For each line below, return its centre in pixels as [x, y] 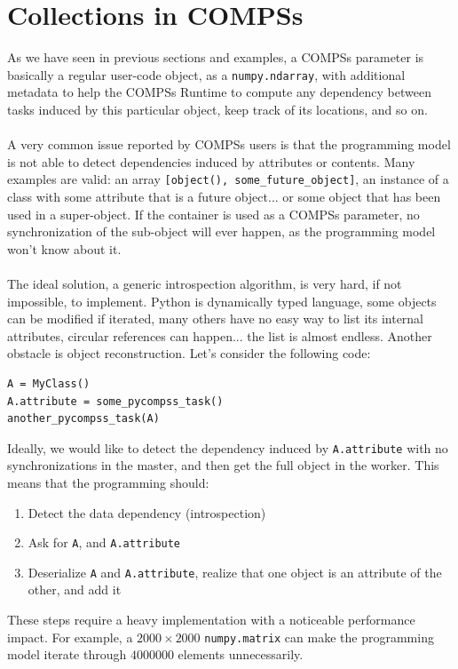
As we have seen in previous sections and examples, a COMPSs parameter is [216, 57]
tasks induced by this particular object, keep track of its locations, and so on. [217, 109]
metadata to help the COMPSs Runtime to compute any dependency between [220, 92]
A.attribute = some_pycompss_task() [115, 401]
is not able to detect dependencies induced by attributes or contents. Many [211, 161]
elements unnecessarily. [241, 654]
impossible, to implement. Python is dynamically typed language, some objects [222, 301]
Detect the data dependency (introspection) [147, 512]
